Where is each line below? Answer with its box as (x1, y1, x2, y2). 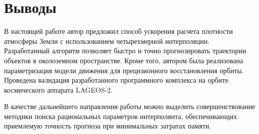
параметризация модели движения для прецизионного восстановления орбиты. (4, 65, 244, 75)
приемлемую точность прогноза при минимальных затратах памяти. (4, 121, 211, 131)
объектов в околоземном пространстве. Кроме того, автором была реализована (4, 55, 243, 65)
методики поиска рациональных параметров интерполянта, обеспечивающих (4, 111, 237, 121)
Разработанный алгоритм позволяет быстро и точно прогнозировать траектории (4, 45, 246, 56)
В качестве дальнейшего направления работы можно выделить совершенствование (4, 101, 255, 112)
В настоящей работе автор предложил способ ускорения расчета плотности (4, 26, 233, 36)
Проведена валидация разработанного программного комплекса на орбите (4, 75, 228, 85)
